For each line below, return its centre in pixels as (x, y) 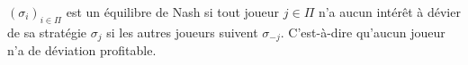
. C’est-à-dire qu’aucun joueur (363, 32)
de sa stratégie (47, 32)
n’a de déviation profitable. (82, 50)
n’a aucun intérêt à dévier (389, 12)
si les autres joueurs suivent (182, 32)
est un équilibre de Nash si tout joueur (173, 12)
